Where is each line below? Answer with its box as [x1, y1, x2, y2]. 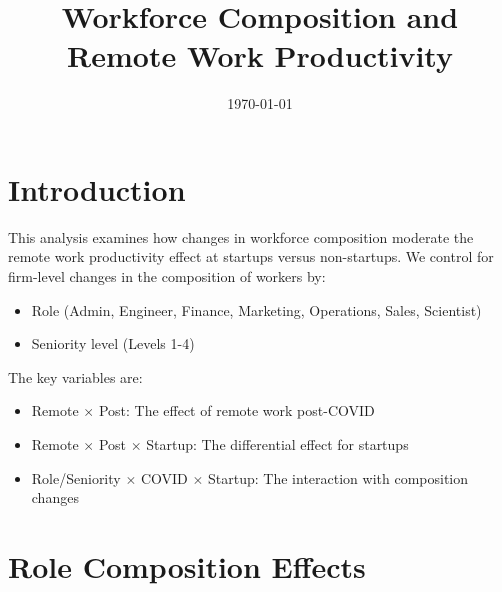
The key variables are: [8, 366, 143, 387]
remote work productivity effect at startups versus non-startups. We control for [8, 246, 494, 267]
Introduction [8, 168, 186, 209]
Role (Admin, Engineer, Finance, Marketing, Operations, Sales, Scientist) [31, 299, 482, 320]
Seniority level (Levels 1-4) [31, 333, 195, 354]
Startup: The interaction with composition [208, 467, 469, 488]
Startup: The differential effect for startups [146, 434, 409, 454]
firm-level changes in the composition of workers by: [8, 266, 326, 287]
